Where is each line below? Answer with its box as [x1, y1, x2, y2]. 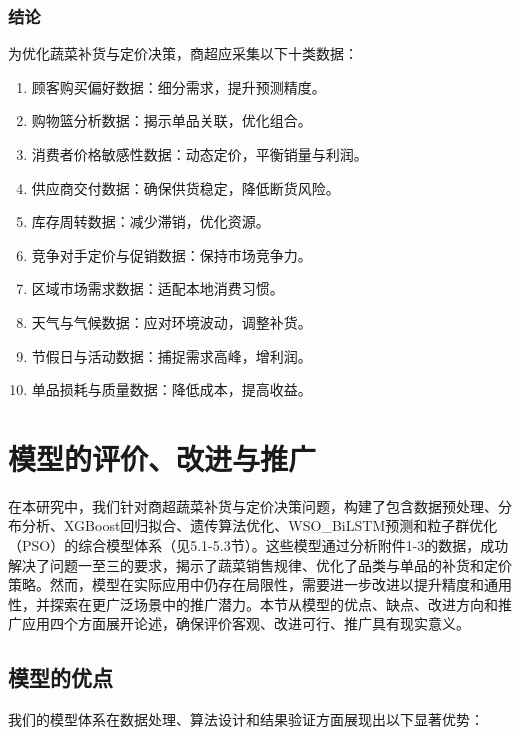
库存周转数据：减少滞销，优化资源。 [31, 211, 270, 232]
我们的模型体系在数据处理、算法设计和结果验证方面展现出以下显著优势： [8, 709, 484, 730]
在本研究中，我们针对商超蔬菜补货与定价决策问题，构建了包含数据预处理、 [8, 495, 498, 516]
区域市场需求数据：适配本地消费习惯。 [31, 278, 284, 299]
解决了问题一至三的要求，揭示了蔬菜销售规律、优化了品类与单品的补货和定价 [8, 554, 512, 575]
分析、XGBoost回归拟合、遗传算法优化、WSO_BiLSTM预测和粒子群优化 [21, 515, 498, 536]
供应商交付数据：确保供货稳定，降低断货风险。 [31, 177, 340, 198]
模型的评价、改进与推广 [8, 437, 317, 478]
